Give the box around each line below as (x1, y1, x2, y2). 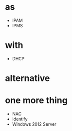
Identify (12, 116, 28, 122)
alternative (5, 73, 50, 84)
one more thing (5, 95, 68, 106)
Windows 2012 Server (12, 121, 56, 127)
